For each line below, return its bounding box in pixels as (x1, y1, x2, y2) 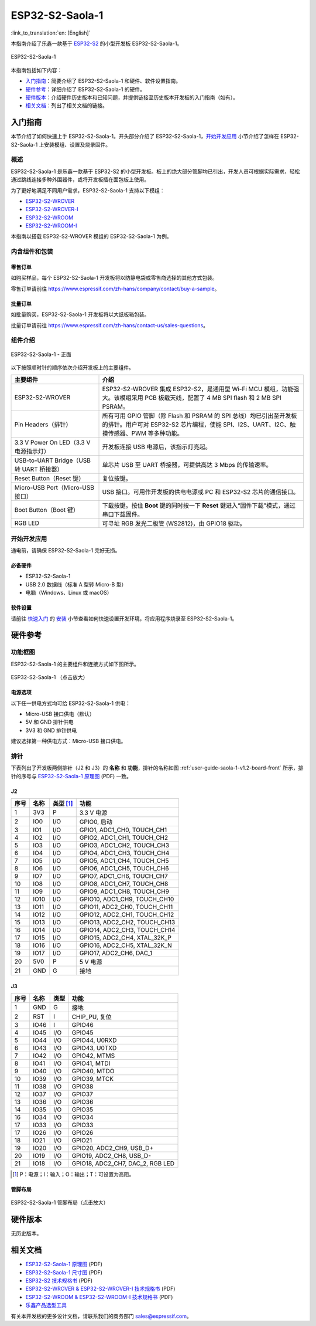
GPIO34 (71, 1113, 94, 1121)
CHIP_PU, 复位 (71, 1013, 112, 1021)
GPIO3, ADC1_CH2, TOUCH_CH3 (79, 842, 170, 850)
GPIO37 (71, 1090, 93, 1098)
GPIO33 (71, 1121, 94, 1129)
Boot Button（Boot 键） (14, 506, 79, 514)
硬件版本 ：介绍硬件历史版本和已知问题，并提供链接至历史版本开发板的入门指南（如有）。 (25, 94, 238, 101)
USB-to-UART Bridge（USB (14, 456, 91, 464)
